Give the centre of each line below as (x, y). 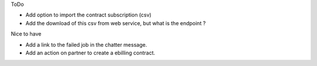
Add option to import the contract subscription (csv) (89, 15)
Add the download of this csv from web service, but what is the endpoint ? (116, 23)
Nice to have (26, 34)
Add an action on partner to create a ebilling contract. (90, 53)
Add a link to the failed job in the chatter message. (86, 44)
